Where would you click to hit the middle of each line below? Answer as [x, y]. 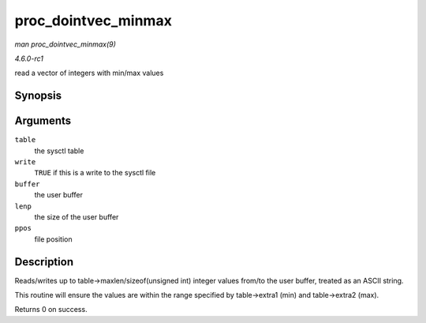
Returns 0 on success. [51, 310]
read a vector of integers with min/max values [89, 73]
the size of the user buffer [77, 216]
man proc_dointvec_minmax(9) [65, 44]
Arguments [43, 121]
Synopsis [38, 96]
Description [44, 262]
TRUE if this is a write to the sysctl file [95, 173]
